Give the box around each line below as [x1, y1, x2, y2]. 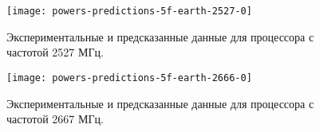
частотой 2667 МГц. [6, 111, 104, 127]
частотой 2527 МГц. [6, 44, 104, 60]
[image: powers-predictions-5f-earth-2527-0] [6, 6, 252, 17]
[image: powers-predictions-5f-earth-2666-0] [6, 72, 252, 83]
